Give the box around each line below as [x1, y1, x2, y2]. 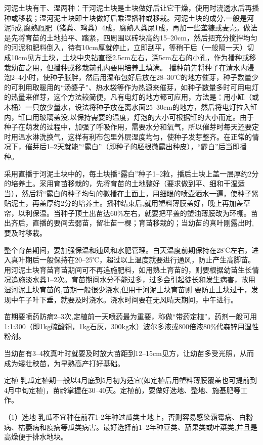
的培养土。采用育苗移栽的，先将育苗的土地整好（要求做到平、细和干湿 [4, 178, 238, 189]
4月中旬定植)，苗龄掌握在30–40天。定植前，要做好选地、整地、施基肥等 [4, 384, 241, 395]
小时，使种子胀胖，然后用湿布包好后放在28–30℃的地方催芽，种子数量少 [21, 72, 259, 82]
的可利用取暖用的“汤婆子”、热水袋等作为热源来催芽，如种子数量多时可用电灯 [4, 81, 259, 92]
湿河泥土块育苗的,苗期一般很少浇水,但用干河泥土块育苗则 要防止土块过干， [4, 284, 251, 295]
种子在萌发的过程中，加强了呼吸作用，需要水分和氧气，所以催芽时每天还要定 [4, 121, 259, 132]
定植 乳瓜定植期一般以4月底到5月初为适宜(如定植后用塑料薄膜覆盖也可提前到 [4, 375, 257, 385]
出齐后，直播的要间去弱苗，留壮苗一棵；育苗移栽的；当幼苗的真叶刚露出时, [4, 217, 254, 228]
